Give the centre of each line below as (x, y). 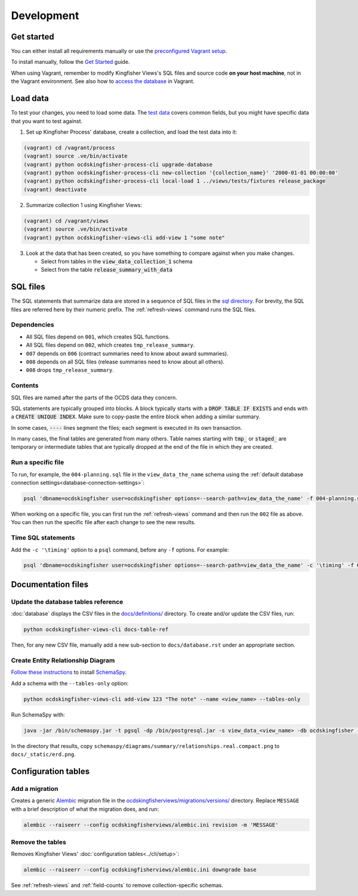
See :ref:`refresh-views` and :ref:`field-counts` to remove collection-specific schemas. (117, 885)
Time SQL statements (43, 538)
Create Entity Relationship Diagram (63, 660)
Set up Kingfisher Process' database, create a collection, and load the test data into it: (132, 132)
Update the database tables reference (67, 602)
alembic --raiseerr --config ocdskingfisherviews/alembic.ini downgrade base (140, 870)
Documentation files (50, 584)
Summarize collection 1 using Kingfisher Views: (84, 205)
